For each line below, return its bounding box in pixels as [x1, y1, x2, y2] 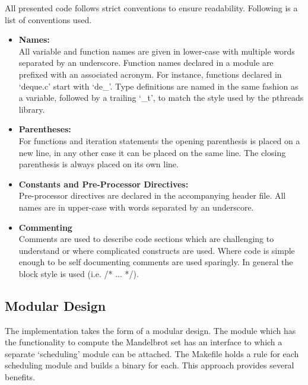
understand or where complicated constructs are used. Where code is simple [18, 244, 295, 256]
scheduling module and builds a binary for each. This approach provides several [5, 359, 294, 371]
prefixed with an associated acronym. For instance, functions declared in [18, 68, 282, 80]
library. [18, 103, 45, 115]
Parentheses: [18, 123, 71, 135]
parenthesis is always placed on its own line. [18, 158, 179, 170]
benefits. [5, 371, 36, 383]
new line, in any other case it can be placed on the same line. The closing [18, 146, 286, 158]
